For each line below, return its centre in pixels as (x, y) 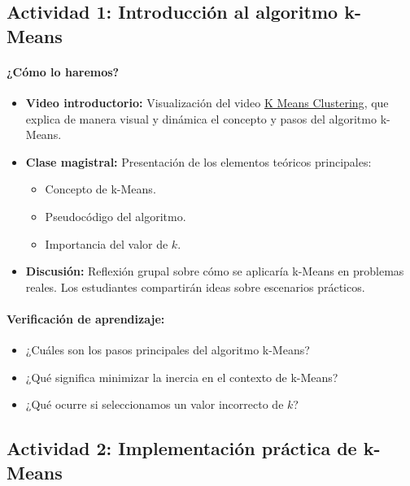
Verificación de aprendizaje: (86, 318)
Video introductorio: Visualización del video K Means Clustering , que (207, 102)
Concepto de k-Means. (100, 189)
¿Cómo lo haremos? (63, 71)
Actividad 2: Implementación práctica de (182, 448)
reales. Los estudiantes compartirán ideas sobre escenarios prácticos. (195, 286)
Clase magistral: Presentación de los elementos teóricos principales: (198, 161)
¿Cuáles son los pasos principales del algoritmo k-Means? (168, 350)
